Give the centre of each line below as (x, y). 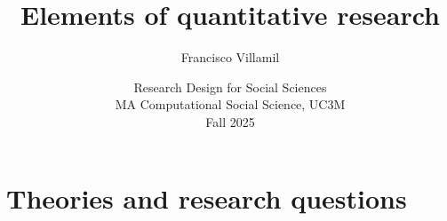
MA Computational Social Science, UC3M (230, 104)
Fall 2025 (230, 121)
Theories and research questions (207, 197)
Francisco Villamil (230, 57)
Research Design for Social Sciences (230, 87)
